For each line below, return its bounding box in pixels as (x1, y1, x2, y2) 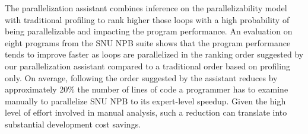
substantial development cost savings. (5, 117, 141, 130)
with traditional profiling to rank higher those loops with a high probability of (5, 13, 290, 25)
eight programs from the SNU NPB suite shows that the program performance (5, 36, 291, 49)
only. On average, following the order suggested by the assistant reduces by (5, 71, 278, 84)
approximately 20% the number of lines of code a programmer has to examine (5, 83, 288, 95)
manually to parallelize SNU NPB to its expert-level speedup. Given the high (5, 94, 286, 107)
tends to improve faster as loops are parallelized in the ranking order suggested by (5, 48, 304, 60)
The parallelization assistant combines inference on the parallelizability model (5, 2, 287, 14)
